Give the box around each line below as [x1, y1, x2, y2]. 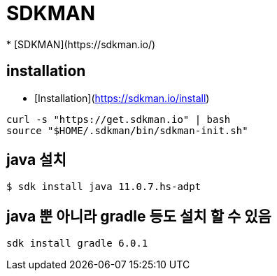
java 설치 [6, 151, 66, 169]
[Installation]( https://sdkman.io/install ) [34, 92, 210, 104]
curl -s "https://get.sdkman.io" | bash [6, 113, 231, 125]
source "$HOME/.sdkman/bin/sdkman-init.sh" [6, 124, 248, 136]
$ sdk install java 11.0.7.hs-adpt [6, 181, 201, 193]
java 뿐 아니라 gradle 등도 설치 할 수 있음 [6, 207, 271, 225]
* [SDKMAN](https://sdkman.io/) [6, 38, 156, 50]
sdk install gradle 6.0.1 [6, 238, 148, 249]
